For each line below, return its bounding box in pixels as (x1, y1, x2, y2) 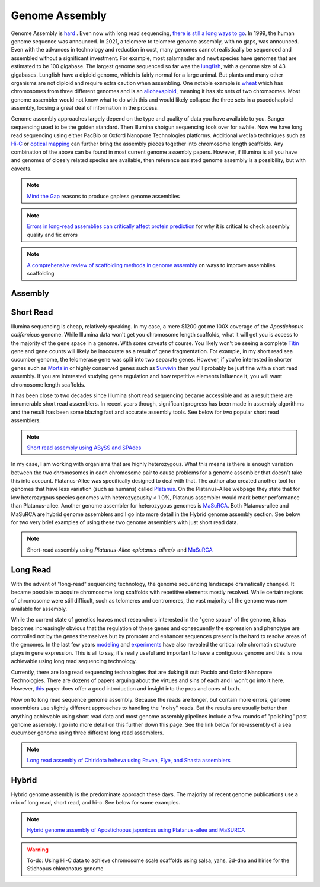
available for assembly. (11, 605, 68, 612)
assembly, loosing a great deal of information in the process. (11, 104, 159, 112)
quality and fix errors (27, 231, 78, 238)
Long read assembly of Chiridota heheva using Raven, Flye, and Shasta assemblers (27, 757, 231, 764)
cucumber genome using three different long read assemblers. (11, 729, 164, 736)
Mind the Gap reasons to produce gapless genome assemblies (27, 192, 180, 199)
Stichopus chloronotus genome (27, 865, 104, 872)
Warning (27, 846, 49, 853)
